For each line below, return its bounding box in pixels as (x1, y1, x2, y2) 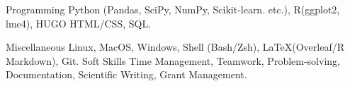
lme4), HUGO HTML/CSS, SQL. (6, 16, 152, 30)
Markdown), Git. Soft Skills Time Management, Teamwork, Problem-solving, (6, 53, 340, 68)
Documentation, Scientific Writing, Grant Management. (6, 67, 247, 82)
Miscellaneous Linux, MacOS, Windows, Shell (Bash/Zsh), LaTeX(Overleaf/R (6, 39, 345, 54)
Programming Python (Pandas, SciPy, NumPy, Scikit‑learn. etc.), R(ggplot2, (6, 2, 340, 16)
